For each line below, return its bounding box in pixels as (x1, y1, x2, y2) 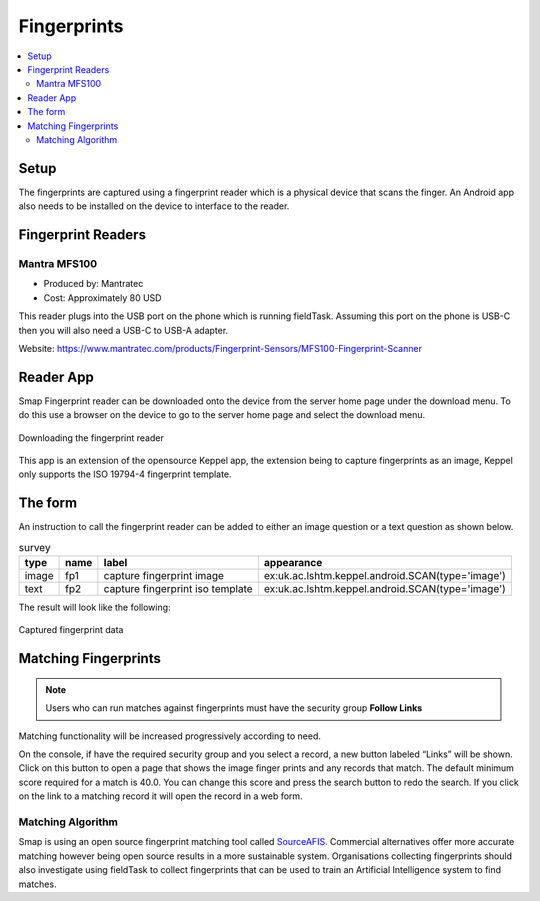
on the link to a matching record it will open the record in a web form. (18, 790, 304, 802)
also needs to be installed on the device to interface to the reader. (18, 200, 290, 212)
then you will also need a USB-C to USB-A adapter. (18, 324, 229, 336)
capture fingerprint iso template (103, 582, 254, 596)
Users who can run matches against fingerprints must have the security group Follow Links (45, 702, 423, 714)
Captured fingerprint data (18, 624, 124, 636)
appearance (263, 556, 323, 570)
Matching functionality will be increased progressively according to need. (18, 730, 322, 742)
